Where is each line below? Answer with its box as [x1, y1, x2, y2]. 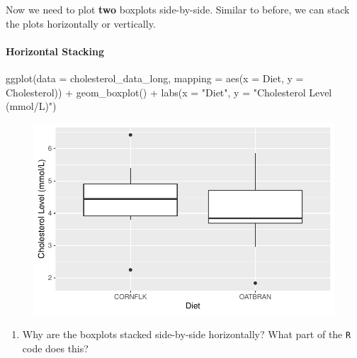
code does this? [22, 340, 89, 355]
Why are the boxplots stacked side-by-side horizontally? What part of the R [22, 327, 351, 342]
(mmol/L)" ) [6, 99, 57, 113]
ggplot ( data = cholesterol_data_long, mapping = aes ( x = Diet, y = [6, 70, 304, 85]
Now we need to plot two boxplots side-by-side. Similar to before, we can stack [6, 2, 350, 16]
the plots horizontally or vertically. [6, 16, 156, 30]
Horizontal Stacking [6, 43, 105, 58]
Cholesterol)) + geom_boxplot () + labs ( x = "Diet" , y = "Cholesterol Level [6, 84, 332, 99]
